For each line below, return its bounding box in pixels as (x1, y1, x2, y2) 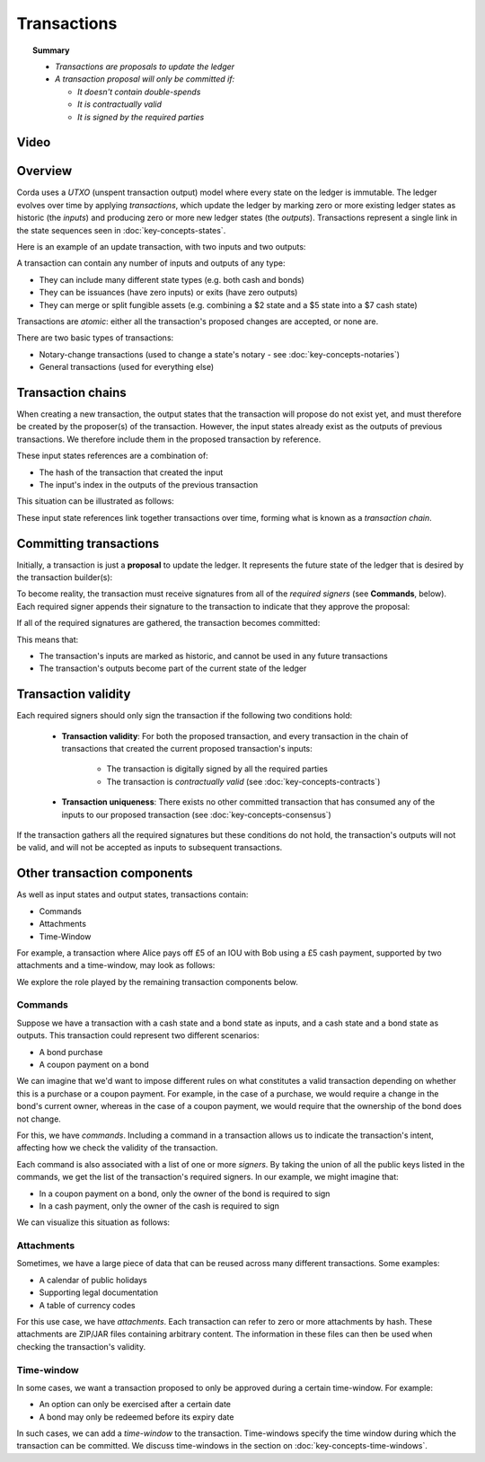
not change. (16, 1114, 62, 1124)
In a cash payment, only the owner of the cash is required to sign (39, 1200, 280, 1211)
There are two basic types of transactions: (16, 332, 174, 343)
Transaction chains (16, 384, 128, 400)
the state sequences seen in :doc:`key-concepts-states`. (16, 225, 226, 235)
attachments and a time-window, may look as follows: (16, 960, 216, 971)
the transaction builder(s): (16, 572, 113, 583)
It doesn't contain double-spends (77, 86, 201, 97)
